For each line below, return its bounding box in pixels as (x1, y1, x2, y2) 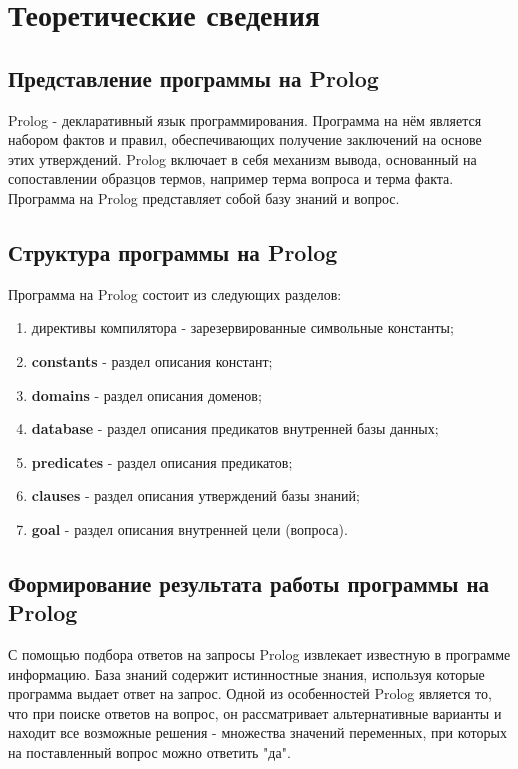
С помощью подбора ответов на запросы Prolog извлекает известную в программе (8, 644, 511, 665)
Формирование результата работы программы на (8, 567, 490, 598)
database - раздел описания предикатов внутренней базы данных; (31, 418, 439, 439)
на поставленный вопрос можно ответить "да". (8, 742, 291, 763)
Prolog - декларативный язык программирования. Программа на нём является (8, 109, 482, 130)
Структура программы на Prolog (8, 236, 338, 267)
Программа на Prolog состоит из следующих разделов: (8, 283, 342, 304)
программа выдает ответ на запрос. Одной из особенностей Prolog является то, (8, 683, 492, 704)
